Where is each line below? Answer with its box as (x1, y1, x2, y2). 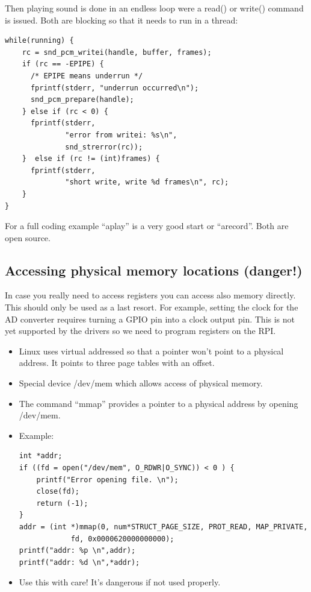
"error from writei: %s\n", (65, 130, 177, 139)
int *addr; (19, 452, 63, 461)
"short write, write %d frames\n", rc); (65, 178, 229, 187)
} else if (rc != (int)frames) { (22, 154, 160, 163)
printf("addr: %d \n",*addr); (19, 558, 140, 567)
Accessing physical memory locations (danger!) (5, 260, 303, 279)
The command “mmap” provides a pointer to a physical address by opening (19, 397, 298, 409)
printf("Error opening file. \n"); (36, 475, 179, 484)
